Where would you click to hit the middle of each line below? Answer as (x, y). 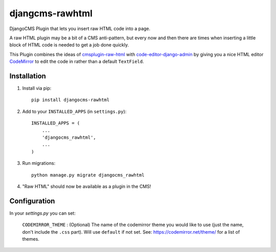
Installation (28, 76)
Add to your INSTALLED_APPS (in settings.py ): (74, 111)
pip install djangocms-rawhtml (71, 100)
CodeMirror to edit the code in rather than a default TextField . (77, 62)
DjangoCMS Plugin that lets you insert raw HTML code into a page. (80, 29)
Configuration (32, 201)
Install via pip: (37, 88)
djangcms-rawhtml (51, 13)
